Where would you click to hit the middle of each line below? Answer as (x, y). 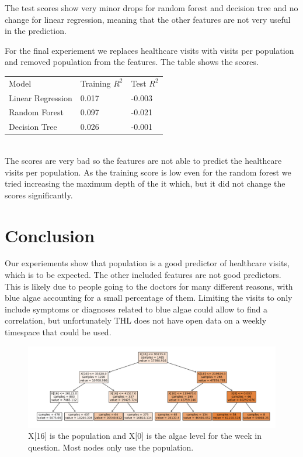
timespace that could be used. (58, 332)
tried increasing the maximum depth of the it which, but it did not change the (145, 183)
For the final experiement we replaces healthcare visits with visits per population (149, 50)
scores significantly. (39, 195)
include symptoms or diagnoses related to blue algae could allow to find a (136, 309)
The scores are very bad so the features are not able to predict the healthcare (143, 160)
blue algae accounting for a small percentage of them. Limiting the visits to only (149, 298)
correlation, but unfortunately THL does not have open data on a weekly (136, 320)
